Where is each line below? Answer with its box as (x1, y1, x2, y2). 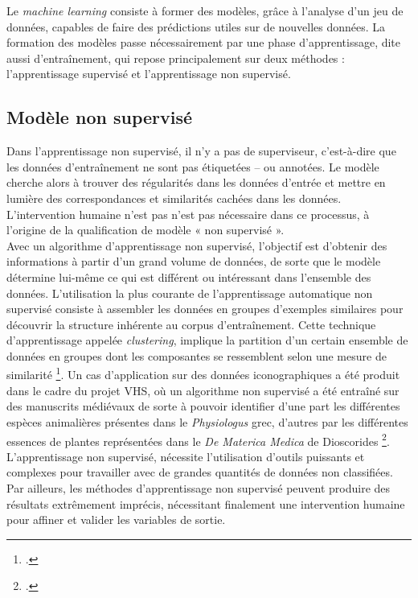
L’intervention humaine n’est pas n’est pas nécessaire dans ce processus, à (6, 205, 370, 222)
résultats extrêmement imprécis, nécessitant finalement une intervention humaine (6, 495, 405, 512)
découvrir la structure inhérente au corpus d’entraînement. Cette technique (6, 315, 376, 332)
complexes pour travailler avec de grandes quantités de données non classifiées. (6, 464, 393, 480)
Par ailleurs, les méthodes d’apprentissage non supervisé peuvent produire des (6, 479, 391, 496)
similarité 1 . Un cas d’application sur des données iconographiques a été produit (6, 364, 400, 383)
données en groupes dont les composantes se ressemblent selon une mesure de (6, 347, 387, 364)
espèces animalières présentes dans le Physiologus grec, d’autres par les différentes (6, 413, 408, 430)
